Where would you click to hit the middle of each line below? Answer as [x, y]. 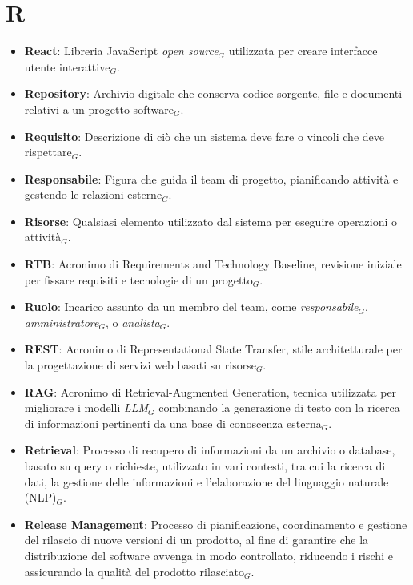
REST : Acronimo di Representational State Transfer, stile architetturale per [213, 349]
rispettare [48, 152]
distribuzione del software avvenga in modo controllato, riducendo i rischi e [209, 555]
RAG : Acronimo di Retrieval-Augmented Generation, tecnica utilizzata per [211, 391]
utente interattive [67, 66]
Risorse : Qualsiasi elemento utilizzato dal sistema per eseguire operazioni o [211, 221]
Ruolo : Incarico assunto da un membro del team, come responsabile [191, 307]
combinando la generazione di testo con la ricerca [279, 407]
